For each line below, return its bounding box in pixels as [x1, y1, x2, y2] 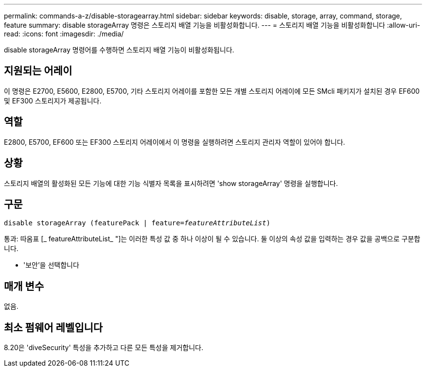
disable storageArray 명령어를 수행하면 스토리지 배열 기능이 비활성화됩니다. [4, 46, 234, 54]
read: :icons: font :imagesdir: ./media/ [4, 30, 124, 38]
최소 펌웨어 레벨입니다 [4, 321, 103, 334]
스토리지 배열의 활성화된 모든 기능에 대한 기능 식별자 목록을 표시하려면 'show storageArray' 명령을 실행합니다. [4, 179, 338, 187]
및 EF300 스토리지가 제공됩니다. [4, 96, 102, 105]
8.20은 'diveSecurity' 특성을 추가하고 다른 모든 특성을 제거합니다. [4, 343, 203, 352]
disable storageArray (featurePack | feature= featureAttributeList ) [4, 219, 270, 227]
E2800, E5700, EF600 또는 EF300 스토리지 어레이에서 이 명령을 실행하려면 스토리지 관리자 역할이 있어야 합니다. [4, 137, 345, 146]
